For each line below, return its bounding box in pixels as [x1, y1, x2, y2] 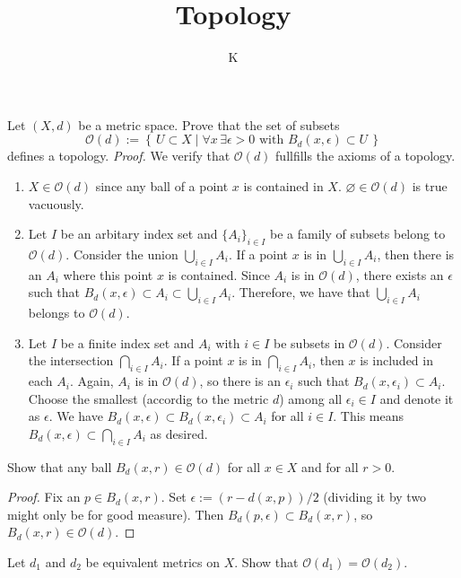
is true [412, 176, 448, 195]
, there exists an [355, 265, 444, 284]
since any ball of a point [95, 176, 229, 195]
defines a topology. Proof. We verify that [7, 146, 230, 165]
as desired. [150, 424, 208, 442]
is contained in [243, 176, 324, 195]
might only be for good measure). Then [7, 504, 224, 523]
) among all [279, 389, 343, 407]
